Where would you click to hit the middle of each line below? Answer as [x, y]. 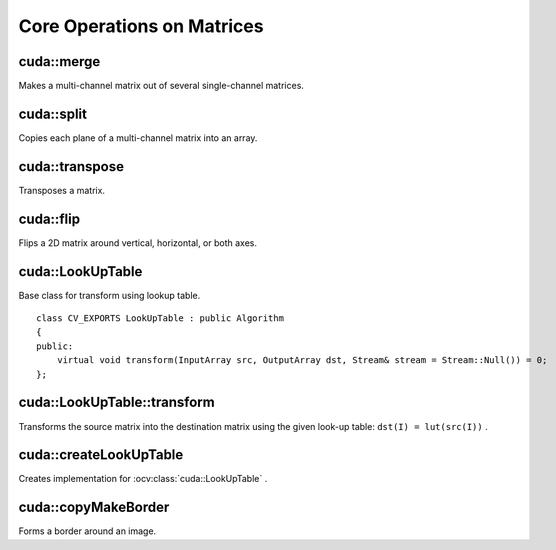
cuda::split [52, 113]
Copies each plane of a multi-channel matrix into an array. [138, 137]
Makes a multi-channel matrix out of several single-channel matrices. [161, 86]
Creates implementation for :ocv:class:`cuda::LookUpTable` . [143, 479]
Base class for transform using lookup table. [109, 295]
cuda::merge [59, 61]
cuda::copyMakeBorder [94, 507]
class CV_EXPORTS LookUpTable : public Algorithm [160, 318]
